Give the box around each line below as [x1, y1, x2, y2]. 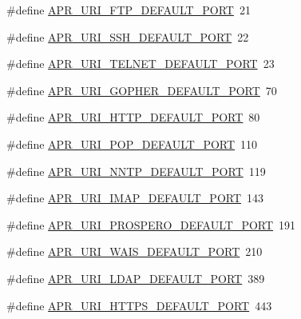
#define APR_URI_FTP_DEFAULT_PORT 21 [6, 2, 251, 18]
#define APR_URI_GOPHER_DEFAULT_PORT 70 [6, 82, 277, 98]
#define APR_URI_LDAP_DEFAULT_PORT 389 [6, 269, 265, 286]
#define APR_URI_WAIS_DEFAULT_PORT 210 [6, 243, 263, 260]
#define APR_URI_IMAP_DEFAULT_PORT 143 [6, 189, 264, 206]
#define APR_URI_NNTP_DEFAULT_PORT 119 [6, 162, 266, 179]
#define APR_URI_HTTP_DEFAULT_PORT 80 [6, 109, 260, 126]
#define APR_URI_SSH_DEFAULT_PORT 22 [6, 28, 249, 45]
